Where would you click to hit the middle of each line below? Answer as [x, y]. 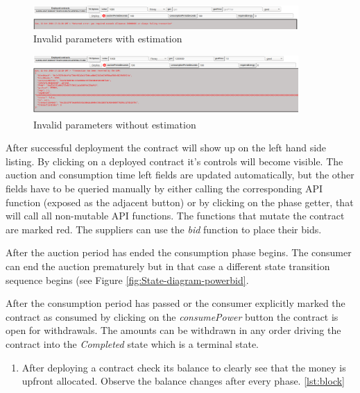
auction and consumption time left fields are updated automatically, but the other [180, 175]
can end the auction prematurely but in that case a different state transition [168, 266]
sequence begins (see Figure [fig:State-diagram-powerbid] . [127, 279]
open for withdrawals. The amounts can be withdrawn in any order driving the [173, 330]
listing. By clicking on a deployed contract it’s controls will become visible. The [174, 161]
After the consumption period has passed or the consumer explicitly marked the [175, 303]
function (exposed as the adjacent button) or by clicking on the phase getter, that [180, 202]
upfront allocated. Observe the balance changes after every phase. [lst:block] [183, 381]
